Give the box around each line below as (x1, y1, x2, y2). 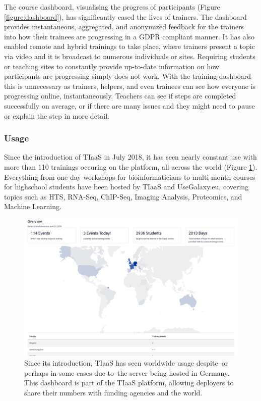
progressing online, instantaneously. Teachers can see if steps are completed (4, 90, 236, 101)
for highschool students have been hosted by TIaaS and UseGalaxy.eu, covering (4, 181, 249, 192)
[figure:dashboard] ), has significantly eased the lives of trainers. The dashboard (4, 11, 247, 22)
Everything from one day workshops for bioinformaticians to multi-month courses (4, 171, 255, 182)
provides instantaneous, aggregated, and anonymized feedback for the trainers (4, 21, 244, 32)
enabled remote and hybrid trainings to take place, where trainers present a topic (4, 41, 255, 52)
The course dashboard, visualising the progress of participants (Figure (4, 2, 220, 12)
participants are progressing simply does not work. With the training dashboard (4, 71, 251, 81)
